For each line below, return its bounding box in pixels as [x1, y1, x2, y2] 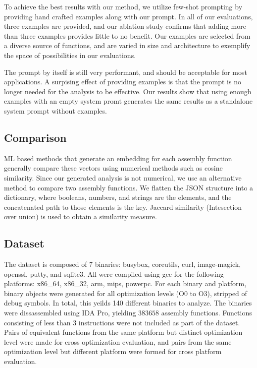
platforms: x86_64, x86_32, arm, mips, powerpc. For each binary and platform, [4, 278, 247, 289]
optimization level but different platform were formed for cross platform [4, 346, 222, 357]
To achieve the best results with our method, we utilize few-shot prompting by [4, 1, 243, 11]
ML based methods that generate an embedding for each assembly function [4, 153, 232, 163]
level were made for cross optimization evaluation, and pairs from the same [4, 336, 232, 347]
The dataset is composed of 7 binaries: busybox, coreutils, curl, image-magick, [4, 259, 241, 269]
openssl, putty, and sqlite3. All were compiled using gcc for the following [4, 268, 224, 279]
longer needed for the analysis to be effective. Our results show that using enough [4, 86, 252, 96]
